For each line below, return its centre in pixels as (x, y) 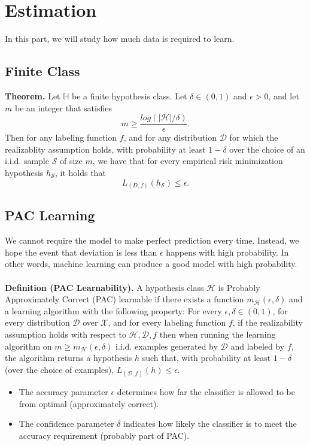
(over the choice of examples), (60, 369)
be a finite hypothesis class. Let (129, 95)
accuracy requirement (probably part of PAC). (104, 435)
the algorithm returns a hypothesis (69, 358)
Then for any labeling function (61, 137)
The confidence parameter (66, 424)
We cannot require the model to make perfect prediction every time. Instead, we (152, 240)
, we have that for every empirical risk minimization (188, 161)
